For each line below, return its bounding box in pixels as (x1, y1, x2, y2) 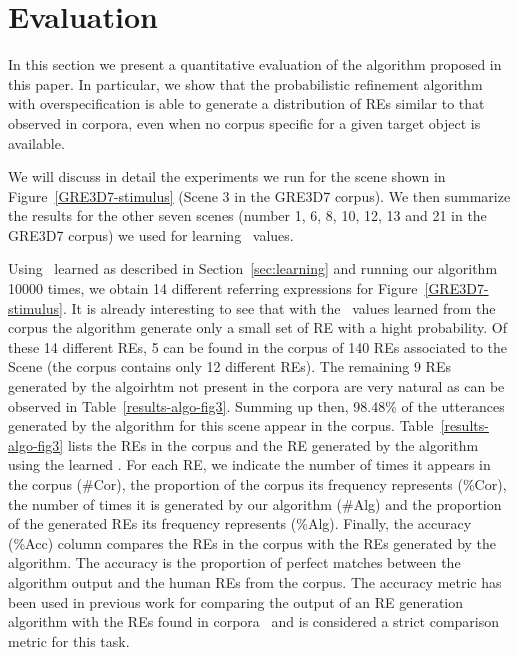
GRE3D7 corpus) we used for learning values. (8, 224, 294, 245)
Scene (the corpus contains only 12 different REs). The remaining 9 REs (8, 356, 451, 377)
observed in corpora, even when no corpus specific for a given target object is (8, 112, 481, 133)
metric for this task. (8, 630, 130, 651)
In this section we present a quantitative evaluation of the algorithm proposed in (8, 54, 502, 75)
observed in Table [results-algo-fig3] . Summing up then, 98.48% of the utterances (8, 395, 505, 416)
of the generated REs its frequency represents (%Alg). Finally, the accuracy (8, 513, 472, 534)
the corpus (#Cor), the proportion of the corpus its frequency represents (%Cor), (8, 474, 507, 494)
